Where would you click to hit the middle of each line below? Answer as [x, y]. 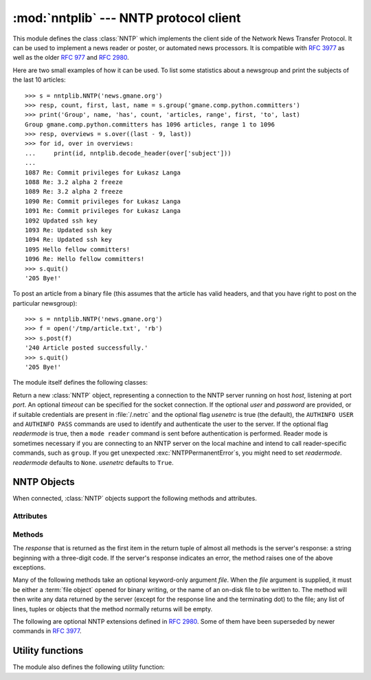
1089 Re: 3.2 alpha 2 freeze [74, 192]
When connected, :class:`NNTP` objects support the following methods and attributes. [135, 499]
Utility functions [48, 651]
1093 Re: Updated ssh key [69, 230]
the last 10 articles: [39, 80]
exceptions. [29, 567]
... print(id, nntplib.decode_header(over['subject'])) [128, 153]
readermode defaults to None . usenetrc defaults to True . [93, 462]
